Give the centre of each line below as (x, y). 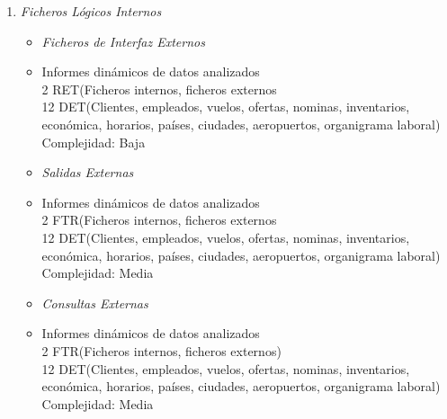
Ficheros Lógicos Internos (91, 11)
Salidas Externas (88, 172)
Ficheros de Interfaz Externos (123, 41)
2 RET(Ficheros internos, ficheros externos (159, 89)
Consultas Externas (95, 303)
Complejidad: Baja (94, 142)
